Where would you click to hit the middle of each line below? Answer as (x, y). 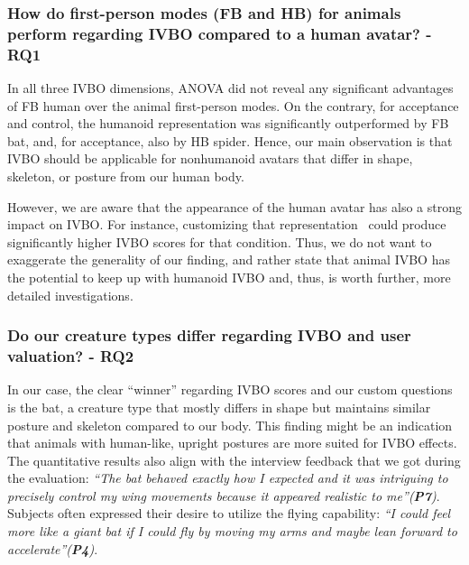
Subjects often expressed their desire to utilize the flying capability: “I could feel (229, 513)
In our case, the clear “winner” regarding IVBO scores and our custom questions (230, 389)
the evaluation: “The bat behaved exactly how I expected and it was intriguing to (228, 478)
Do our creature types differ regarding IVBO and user (209, 335)
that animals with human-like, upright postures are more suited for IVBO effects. (232, 443)
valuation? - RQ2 (71, 356)
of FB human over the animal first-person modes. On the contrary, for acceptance (233, 105)
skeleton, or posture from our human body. (126, 176)
